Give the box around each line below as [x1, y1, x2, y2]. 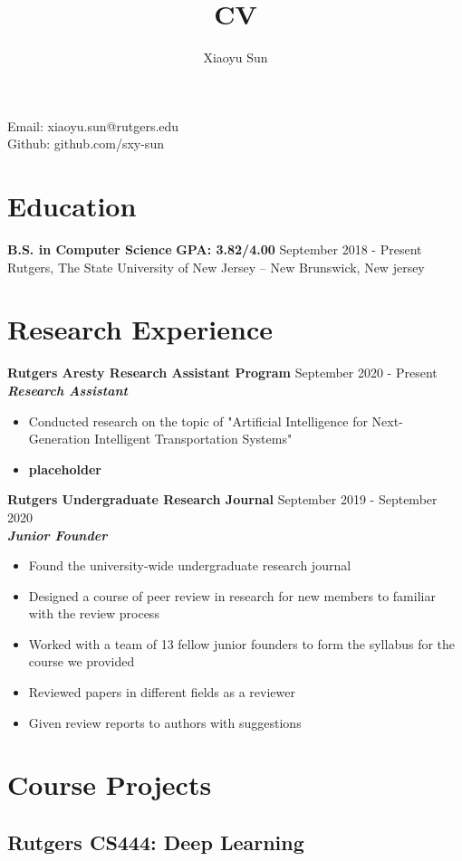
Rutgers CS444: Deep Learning [7, 828, 304, 856]
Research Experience [7, 311, 273, 348]
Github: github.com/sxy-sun [7, 134, 164, 153]
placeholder [28, 459, 101, 478]
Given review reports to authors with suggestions [28, 713, 302, 732]
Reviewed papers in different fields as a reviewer [28, 683, 295, 702]
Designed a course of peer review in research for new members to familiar [28, 586, 436, 605]
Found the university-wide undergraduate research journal [28, 556, 351, 575]
